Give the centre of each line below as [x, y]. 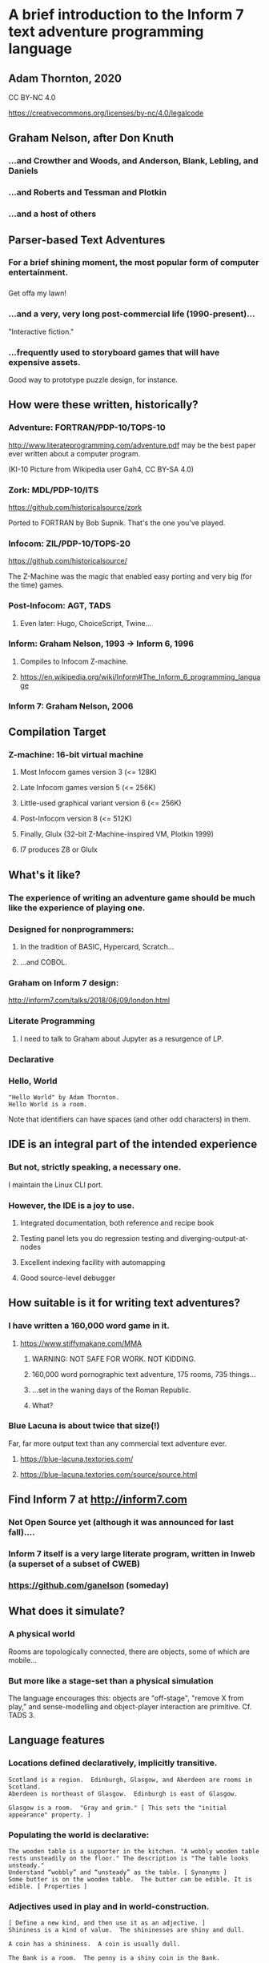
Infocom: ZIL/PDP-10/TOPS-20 [69, 544]
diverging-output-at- [214, 1238]
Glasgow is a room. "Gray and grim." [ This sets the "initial [118, 1808]
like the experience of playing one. [77, 908]
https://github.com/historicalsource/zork [75, 507]
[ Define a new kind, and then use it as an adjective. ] [107, 1923]
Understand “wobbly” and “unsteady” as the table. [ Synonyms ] [118, 1872]
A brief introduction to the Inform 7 [126, 15]
